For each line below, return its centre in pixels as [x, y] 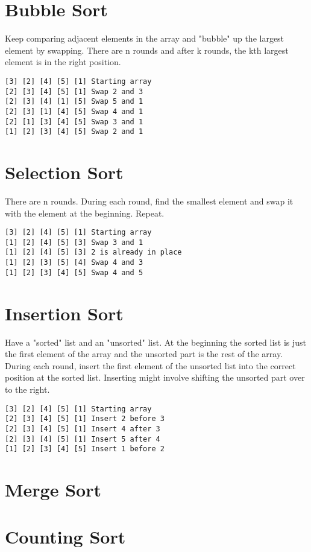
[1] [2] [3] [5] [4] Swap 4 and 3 [74, 263]
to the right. [27, 389]
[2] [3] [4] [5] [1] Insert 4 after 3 [83, 429]
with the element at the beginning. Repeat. [85, 213]
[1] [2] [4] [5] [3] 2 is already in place [93, 252]
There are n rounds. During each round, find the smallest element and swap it [149, 201]
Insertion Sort [64, 313]
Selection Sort [64, 172]
